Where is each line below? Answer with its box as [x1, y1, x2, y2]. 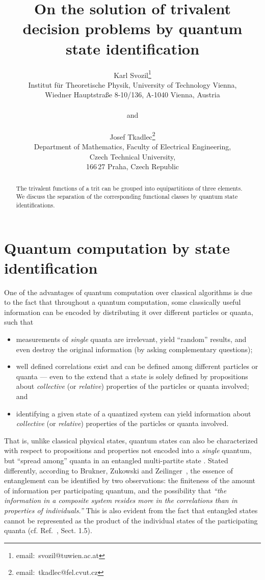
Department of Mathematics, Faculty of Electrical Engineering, [34, 141, 231, 151]
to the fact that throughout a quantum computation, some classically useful [4, 297, 241, 307]
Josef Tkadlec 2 [110, 129, 155, 142]
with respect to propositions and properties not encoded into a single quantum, [4, 445, 252, 456]
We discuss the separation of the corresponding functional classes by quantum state [16, 192, 238, 201]
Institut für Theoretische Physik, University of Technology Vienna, [28, 79, 237, 90]
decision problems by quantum [22, 18, 243, 39]
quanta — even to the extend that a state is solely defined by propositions [16, 371, 248, 381]
